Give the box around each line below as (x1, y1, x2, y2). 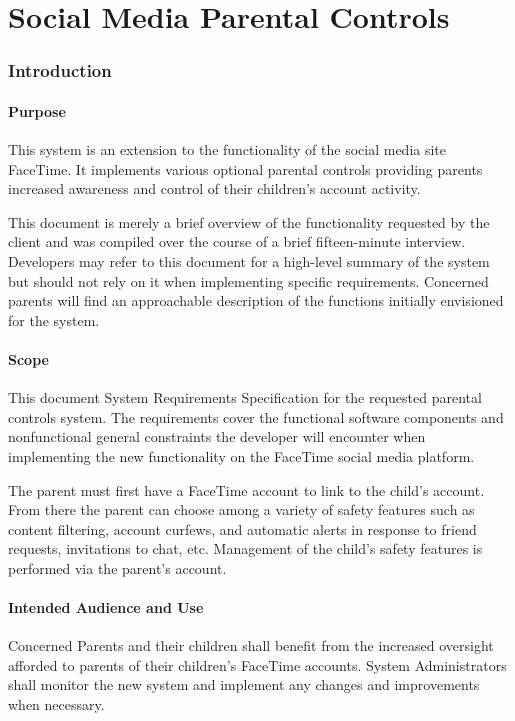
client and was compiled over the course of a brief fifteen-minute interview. (8, 231, 466, 252)
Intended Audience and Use (8, 597, 204, 618)
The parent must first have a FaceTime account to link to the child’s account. (8, 479, 485, 500)
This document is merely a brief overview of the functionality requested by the (8, 211, 490, 232)
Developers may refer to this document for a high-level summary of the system (8, 250, 490, 271)
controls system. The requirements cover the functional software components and (8, 406, 504, 427)
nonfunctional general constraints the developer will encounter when (8, 426, 426, 447)
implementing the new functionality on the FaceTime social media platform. (8, 445, 475, 466)
